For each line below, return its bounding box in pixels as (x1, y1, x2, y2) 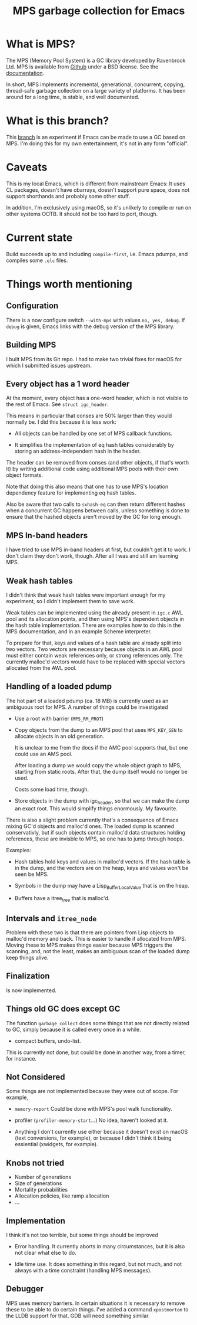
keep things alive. (6, 954, 49, 961)
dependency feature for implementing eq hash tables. (6, 489, 136, 496)
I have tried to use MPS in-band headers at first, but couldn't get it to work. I (6, 546, 191, 553)
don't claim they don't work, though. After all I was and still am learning (6, 552, 178, 560)
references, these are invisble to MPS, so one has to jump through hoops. (6, 835, 184, 842)
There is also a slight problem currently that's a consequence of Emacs (6, 816, 179, 823)
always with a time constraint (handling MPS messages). (14, 1267, 152, 1274)
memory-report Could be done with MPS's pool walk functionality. (14, 1105, 172, 1113)
